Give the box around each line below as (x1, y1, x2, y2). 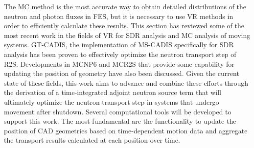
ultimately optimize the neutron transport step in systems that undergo (4, 96, 219, 107)
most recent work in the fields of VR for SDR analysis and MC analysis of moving (4, 30, 251, 40)
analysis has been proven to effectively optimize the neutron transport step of (4, 49, 236, 59)
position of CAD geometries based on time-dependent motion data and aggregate (4, 125, 248, 135)
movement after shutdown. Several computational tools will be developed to (4, 106, 231, 116)
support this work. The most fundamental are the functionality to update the (4, 116, 236, 126)
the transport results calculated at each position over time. (4, 135, 180, 145)
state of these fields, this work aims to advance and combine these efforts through (4, 77, 249, 88)
